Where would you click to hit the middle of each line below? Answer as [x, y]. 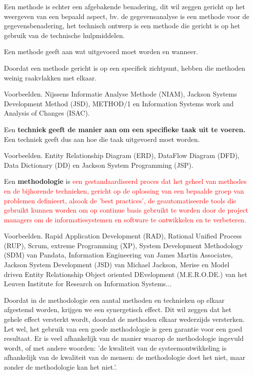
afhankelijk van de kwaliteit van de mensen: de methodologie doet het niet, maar [125, 357]
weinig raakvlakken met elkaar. [50, 77]
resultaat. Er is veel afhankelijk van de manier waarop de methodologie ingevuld [124, 338]
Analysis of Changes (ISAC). [47, 113]
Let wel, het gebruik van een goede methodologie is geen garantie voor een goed [123, 328]
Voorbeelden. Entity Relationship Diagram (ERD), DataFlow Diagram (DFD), [122, 155]
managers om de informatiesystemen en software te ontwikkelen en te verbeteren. [125, 219]
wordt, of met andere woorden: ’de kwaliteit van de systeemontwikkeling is [115, 347]
